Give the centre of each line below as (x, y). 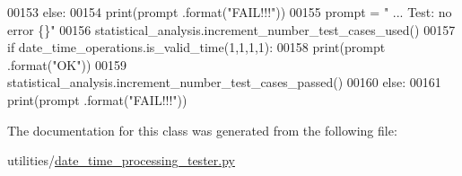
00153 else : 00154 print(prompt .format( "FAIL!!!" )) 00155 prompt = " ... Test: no (230, 12)
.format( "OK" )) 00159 (67, 64)
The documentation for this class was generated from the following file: (202, 130)
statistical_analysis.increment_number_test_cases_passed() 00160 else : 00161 (224, 82)
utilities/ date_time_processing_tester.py (121, 160)
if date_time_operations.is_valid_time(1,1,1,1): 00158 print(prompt (196, 47)
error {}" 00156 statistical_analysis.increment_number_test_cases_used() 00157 (231, 29)
